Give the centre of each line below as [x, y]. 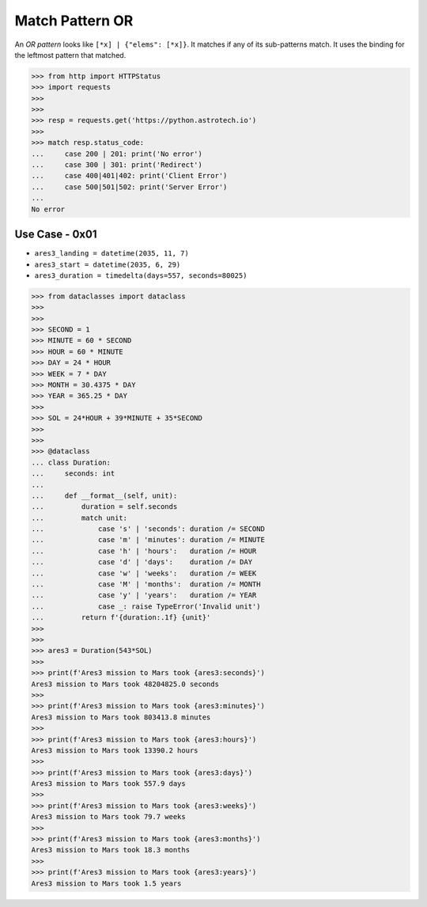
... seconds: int [73, 474]
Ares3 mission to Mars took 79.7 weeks [108, 817]
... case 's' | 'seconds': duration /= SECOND [148, 529]
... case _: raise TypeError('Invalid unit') [146, 606]
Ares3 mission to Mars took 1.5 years [106, 883]
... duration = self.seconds [104, 507]
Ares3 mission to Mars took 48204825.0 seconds [125, 684]
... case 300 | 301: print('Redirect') [117, 165]
